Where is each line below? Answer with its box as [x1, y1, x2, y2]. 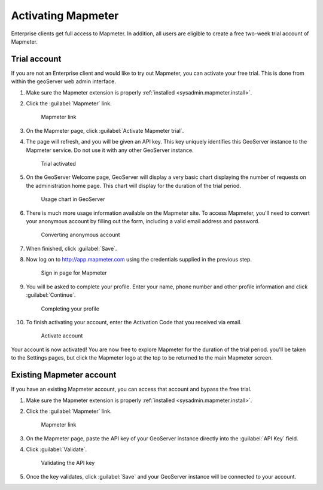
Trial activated [41, 160, 76, 167]
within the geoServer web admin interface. [11, 78, 116, 85]
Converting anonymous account [41, 231, 120, 239]
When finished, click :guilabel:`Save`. [26, 245, 117, 252]
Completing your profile [41, 305, 100, 312]
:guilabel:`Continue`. [26, 291, 76, 299]
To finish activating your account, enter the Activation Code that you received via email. [26, 319, 242, 326]
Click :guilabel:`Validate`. [26, 446, 87, 453]
